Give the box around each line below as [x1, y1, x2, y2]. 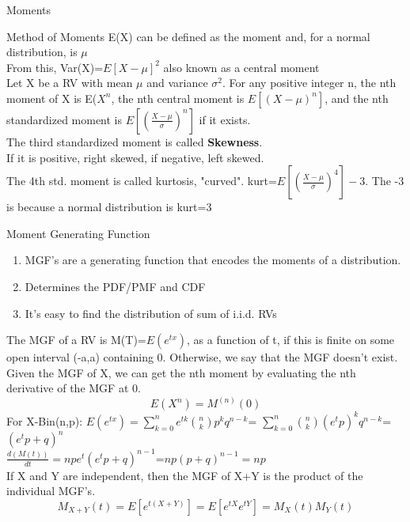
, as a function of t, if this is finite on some [187, 331, 395, 348]
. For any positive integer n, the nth [222, 74, 397, 91]
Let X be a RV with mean [6, 74, 133, 91]
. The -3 [365, 172, 404, 189]
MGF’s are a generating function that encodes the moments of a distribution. [25, 252, 401, 268]
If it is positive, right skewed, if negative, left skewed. [6, 149, 264, 165]
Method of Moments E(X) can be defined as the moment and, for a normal [6, 28, 370, 44]
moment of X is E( [6, 89, 97, 106]
